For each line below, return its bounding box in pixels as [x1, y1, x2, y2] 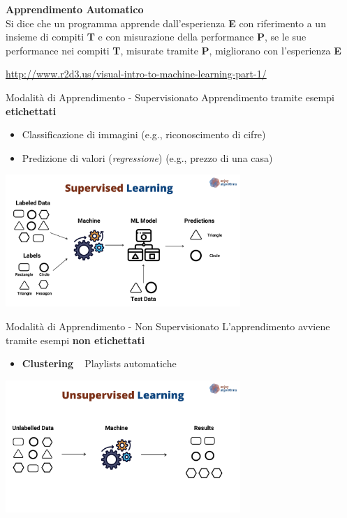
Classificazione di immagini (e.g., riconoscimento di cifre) [22, 127, 266, 142]
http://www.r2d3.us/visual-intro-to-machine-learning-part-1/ [6, 66, 267, 81]
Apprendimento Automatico [6, 2, 144, 16]
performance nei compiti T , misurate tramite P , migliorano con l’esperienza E [6, 43, 341, 57]
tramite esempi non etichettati [6, 332, 145, 347]
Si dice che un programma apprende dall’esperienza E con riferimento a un [6, 15, 326, 30]
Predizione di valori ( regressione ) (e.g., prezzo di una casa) [22, 150, 273, 165]
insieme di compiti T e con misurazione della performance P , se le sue [6, 29, 307, 44]
